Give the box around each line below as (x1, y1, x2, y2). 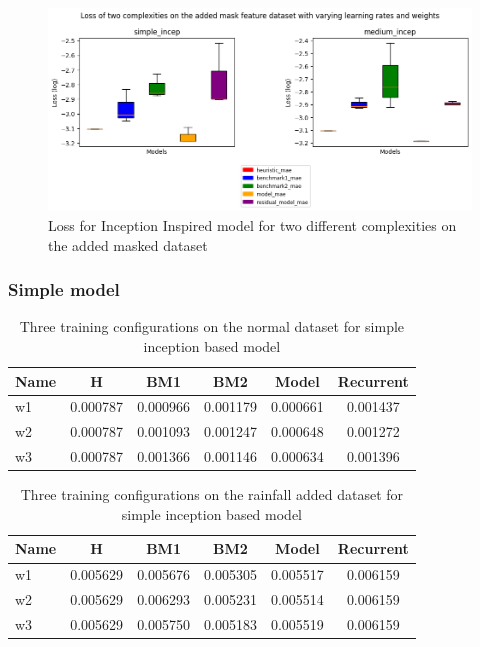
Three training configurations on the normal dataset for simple (19, 316, 405, 337)
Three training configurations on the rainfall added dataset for (20, 484, 404, 505)
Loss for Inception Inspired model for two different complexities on (48, 215, 457, 236)
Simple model (8, 277, 120, 302)
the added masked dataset (48, 234, 208, 255)
